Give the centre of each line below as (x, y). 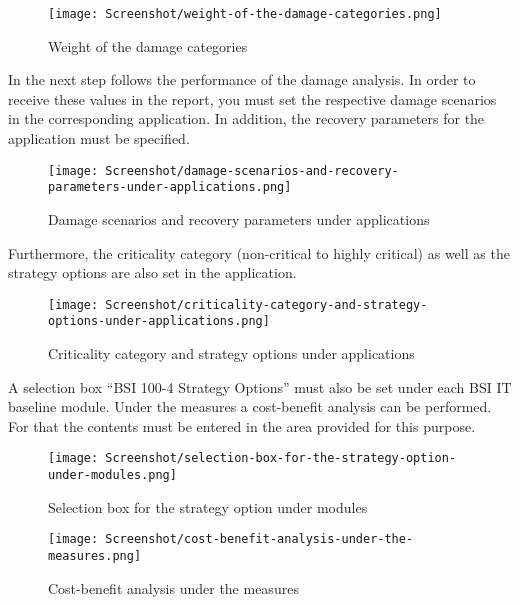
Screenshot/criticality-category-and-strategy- (266, 304)
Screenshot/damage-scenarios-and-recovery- (252, 170)
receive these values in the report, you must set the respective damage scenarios (252, 98)
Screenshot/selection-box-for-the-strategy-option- (281, 458)
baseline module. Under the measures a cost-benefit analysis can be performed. (250, 406)
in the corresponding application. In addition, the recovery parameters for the (246, 118)
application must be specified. (99, 138)
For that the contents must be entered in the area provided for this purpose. (242, 425)
